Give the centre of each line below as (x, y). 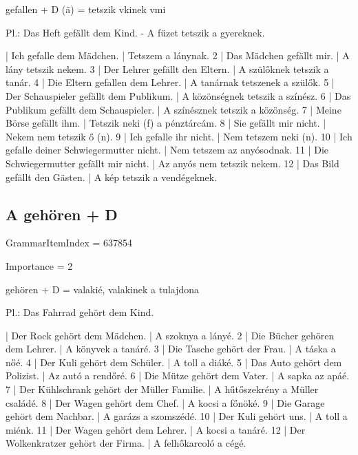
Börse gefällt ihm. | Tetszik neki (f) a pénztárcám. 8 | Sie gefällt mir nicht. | (166, 123)
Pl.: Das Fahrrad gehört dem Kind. (80, 312)
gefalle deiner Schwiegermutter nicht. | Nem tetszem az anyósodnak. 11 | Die (167, 150)
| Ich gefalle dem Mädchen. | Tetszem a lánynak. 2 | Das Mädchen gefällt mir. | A (178, 55)
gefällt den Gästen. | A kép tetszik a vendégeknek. (112, 177)
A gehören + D (62, 214)
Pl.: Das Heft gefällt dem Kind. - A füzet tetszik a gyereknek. (135, 32)
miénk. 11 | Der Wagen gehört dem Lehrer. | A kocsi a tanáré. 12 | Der (156, 429)
